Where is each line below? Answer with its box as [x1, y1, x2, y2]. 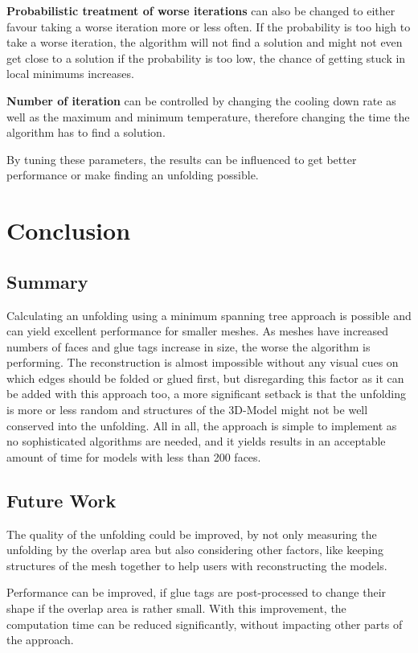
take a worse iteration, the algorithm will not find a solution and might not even [6, 34, 403, 51]
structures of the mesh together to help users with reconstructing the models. [6, 556, 387, 573]
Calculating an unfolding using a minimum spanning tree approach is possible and [6, 306, 412, 323]
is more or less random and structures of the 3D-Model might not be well [6, 401, 368, 418]
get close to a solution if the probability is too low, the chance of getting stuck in [6, 49, 406, 66]
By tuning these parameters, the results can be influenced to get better [6, 150, 357, 167]
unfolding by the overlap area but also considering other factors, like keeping [6, 541, 384, 558]
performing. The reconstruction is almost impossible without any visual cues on [6, 354, 399, 371]
